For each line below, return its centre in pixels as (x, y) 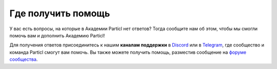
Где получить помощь (60, 13)
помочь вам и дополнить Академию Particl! (57, 35)
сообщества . (24, 59)
